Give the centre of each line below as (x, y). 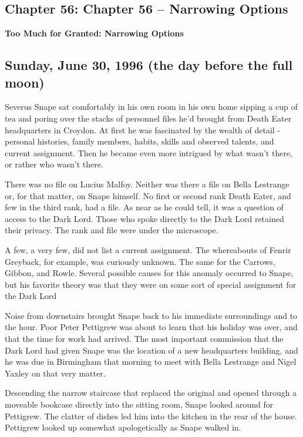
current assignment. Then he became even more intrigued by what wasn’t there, (149, 152)
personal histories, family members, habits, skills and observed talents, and (139, 141)
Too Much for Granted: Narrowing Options (94, 33)
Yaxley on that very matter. (55, 373)
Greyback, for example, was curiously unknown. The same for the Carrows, (140, 261)
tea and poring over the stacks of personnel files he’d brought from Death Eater (148, 118)
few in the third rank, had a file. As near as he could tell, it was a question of (144, 207)
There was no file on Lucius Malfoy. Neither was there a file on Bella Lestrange (147, 184)
